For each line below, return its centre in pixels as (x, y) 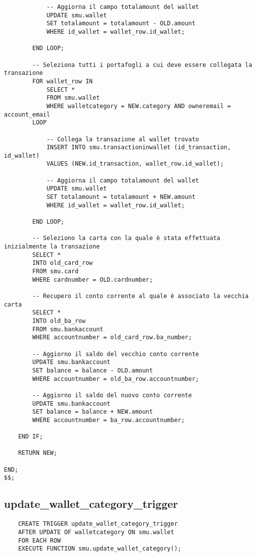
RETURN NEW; (38, 453)
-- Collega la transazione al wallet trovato (123, 139)
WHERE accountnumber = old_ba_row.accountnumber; (116, 379)
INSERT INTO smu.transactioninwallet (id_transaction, (139, 148)
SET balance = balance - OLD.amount (93, 370)
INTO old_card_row (62, 263)
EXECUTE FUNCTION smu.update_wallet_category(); (100, 549)
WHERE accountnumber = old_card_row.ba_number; (112, 338)
